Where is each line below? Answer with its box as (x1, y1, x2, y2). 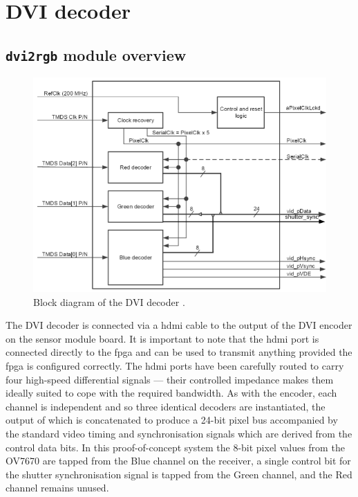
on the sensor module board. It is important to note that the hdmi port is (6, 331, 319, 345)
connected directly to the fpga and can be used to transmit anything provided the (6, 345, 352, 359)
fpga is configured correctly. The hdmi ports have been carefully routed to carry (6, 358, 344, 372)
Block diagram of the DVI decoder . (33, 294, 185, 309)
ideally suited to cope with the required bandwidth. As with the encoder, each (6, 386, 337, 400)
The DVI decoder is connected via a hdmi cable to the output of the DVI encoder (6, 318, 352, 332)
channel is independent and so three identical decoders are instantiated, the (6, 399, 326, 413)
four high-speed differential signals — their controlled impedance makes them (6, 372, 334, 386)
